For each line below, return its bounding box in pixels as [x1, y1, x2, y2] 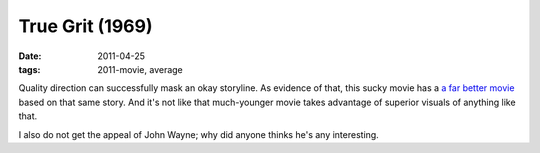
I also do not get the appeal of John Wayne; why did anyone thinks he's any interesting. [18, 128, 379, 140]
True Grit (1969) [18, 15, 153, 37]
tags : [18, 63, 41, 75]
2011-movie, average [97, 63, 184, 75]
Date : [18, 50, 42, 62]
